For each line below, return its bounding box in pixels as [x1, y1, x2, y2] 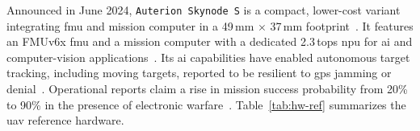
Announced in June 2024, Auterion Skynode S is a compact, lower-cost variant [6, 2, 401, 18]
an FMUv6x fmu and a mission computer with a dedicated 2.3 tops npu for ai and [6, 33, 413, 50]
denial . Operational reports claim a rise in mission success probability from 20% [6, 80, 408, 97]
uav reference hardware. [6, 112, 124, 129]
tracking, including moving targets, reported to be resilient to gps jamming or [6, 64, 392, 81]
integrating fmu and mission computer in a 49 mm [6, 17, 254, 34]
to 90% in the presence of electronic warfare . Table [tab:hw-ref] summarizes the [6, 96, 406, 113]
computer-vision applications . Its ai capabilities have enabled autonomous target [6, 48, 410, 65]
